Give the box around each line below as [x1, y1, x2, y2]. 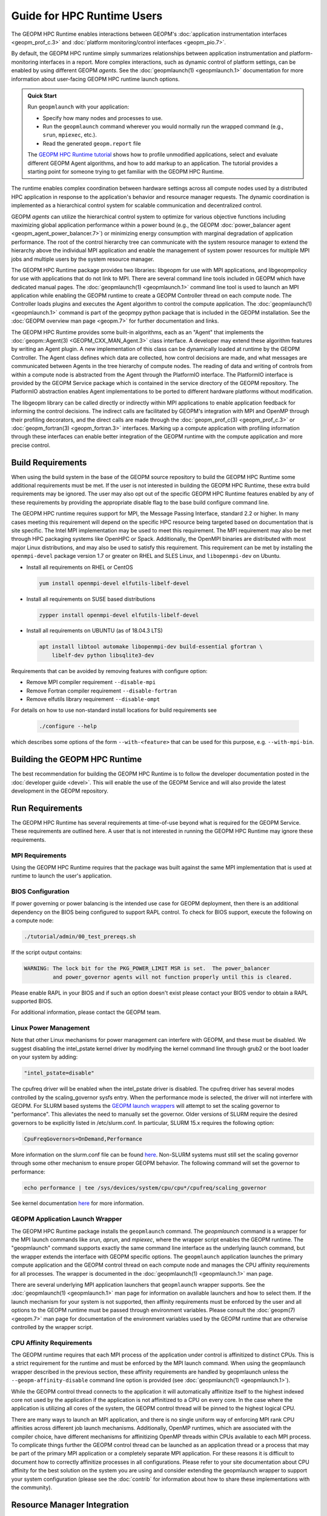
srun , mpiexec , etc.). [42, 131, 97, 139]
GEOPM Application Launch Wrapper [11, 1215, 122, 1223]
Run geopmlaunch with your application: [27, 103, 130, 110]
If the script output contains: [11, 949, 82, 956]
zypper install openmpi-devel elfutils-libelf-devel [39, 611, 199, 619]
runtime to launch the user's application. [11, 872, 112, 879]
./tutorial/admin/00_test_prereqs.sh [24, 933, 136, 940]
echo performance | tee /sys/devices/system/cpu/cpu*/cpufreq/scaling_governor [24, 1184, 267, 1191]
